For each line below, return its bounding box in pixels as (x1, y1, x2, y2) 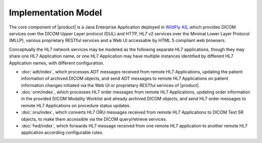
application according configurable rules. (21, 129, 104, 135)
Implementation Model (9, 7, 102, 18)
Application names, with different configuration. (9, 60, 104, 66)
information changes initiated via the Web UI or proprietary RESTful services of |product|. (21, 82, 200, 88)
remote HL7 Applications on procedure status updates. (21, 102, 131, 108)
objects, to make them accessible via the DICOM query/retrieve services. (21, 116, 167, 122)
